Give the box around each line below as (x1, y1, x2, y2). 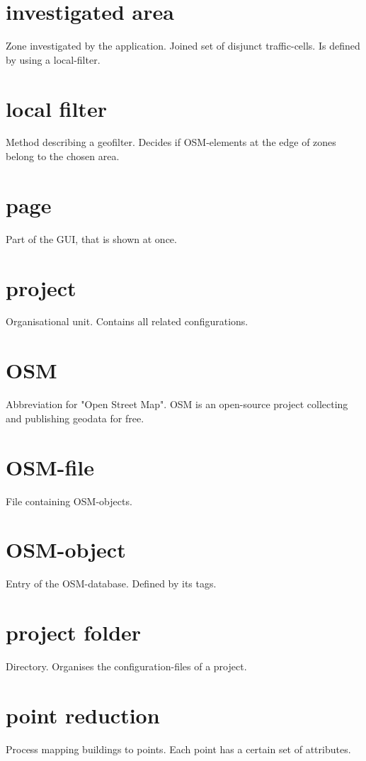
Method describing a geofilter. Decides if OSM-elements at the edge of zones (6, 135, 336, 150)
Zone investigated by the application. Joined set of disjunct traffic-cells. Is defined (6, 38, 360, 53)
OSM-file (6, 452, 94, 481)
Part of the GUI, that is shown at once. (6, 231, 177, 246)
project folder (6, 618, 142, 646)
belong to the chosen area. (6, 149, 120, 164)
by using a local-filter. (6, 52, 101, 67)
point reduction (6, 700, 160, 729)
